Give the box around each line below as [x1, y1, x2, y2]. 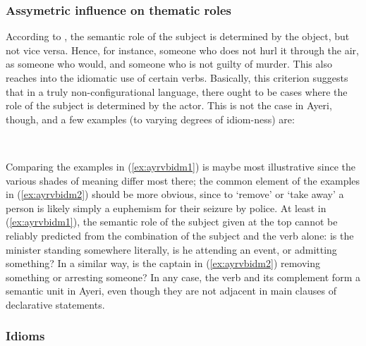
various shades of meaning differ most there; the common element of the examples [6, 173, 360, 187]
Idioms [6, 327, 45, 345]
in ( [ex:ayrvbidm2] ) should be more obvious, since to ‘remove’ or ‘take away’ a [6, 187, 344, 202]
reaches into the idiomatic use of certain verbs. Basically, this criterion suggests [6, 70, 348, 85]
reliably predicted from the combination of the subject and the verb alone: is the [6, 228, 354, 242]
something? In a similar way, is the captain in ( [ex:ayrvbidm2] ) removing [6, 256, 321, 271]
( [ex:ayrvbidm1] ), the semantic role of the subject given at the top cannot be [6, 214, 338, 229]
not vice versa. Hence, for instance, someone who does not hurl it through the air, [6, 42, 359, 57]
